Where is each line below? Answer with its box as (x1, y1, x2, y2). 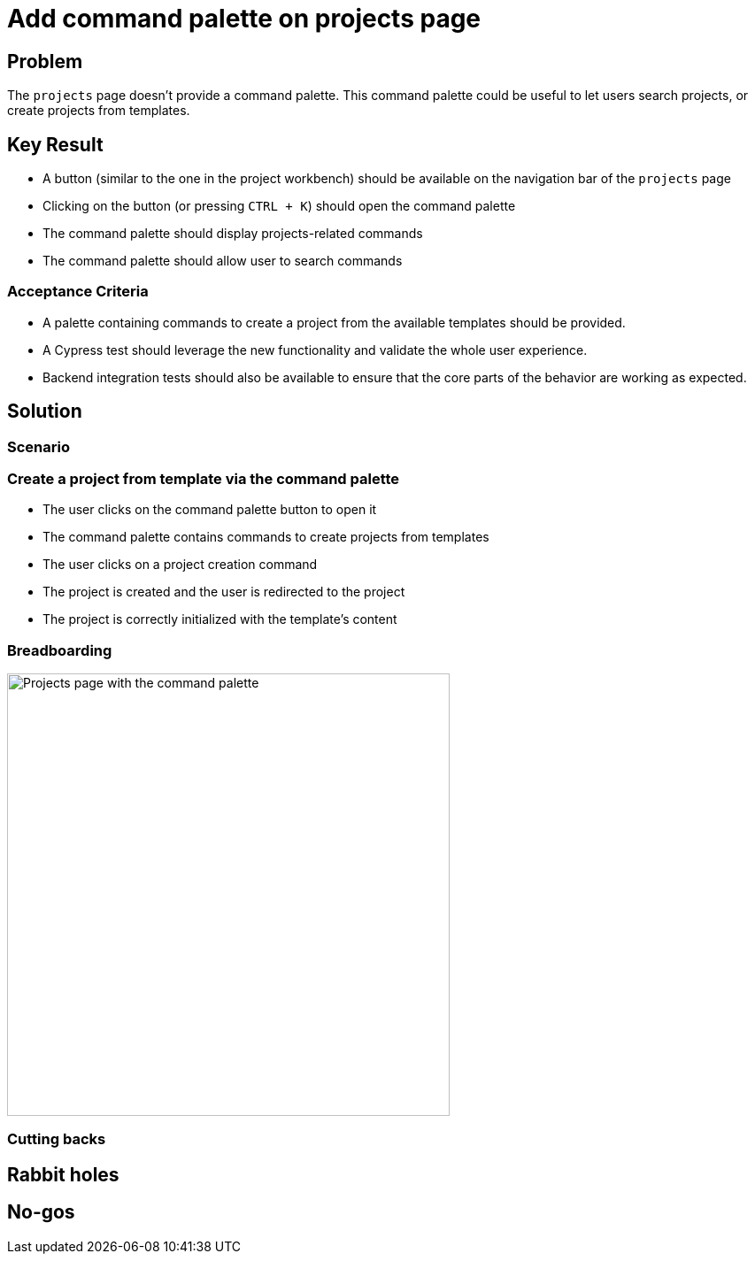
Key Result (7, 133, 104, 156)
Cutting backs (7, 1130, 106, 1149)
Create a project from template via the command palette (7, 469, 400, 488)
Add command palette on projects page (7, 4, 482, 34)
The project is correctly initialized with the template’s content (42, 611, 397, 627)
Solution (7, 400, 82, 423)
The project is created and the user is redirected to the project (42, 584, 405, 600)
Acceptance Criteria (7, 282, 149, 301)
